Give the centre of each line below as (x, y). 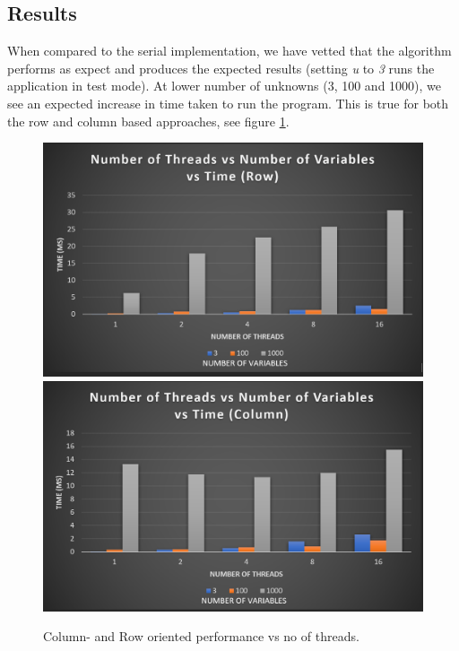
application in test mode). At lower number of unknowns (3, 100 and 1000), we (225, 86)
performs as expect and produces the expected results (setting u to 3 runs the (221, 68)
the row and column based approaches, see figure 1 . (148, 121)
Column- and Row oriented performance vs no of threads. (201, 636)
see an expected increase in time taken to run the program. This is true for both (228, 103)
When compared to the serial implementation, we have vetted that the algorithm (229, 51)
